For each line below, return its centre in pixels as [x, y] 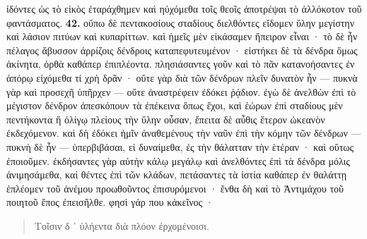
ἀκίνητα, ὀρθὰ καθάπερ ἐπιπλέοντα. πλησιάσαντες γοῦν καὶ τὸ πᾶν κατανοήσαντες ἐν [181, 64]
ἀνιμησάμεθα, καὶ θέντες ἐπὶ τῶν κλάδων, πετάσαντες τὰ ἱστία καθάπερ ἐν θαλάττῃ [177, 174]
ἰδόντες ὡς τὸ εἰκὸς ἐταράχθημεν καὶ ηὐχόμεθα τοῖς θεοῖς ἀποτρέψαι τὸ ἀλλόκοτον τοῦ [184, 8]
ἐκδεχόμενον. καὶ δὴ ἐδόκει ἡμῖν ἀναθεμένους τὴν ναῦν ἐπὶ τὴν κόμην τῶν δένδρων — [184, 133]
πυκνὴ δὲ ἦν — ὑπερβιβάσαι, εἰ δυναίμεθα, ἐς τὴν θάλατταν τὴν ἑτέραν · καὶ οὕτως [180, 146]
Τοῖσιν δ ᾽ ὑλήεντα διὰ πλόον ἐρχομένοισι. [122, 225]
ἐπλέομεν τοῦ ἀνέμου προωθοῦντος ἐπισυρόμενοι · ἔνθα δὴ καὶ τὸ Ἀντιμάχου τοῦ [175, 188]
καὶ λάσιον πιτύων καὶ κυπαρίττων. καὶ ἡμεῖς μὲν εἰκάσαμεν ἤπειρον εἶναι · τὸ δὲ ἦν [182, 36]
